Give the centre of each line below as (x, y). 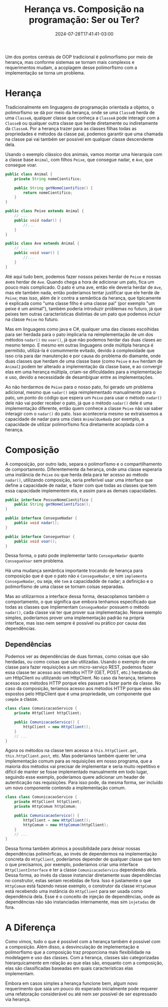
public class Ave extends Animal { (42, 243)
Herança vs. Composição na (84, 9)
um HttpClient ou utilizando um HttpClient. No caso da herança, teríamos (81, 678)
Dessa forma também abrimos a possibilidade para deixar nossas (73, 849)
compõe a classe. (22, 699)
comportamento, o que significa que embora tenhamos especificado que (81, 602)
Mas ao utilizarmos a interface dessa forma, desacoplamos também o (77, 597)
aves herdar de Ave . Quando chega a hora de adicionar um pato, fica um (80, 282)
